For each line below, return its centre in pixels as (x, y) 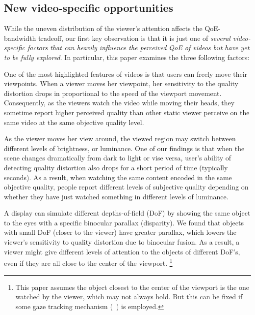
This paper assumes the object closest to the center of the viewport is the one (132, 287)
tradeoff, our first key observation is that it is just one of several (134, 38)
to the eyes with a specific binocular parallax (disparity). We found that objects (124, 222)
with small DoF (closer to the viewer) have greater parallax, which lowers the (120, 232)
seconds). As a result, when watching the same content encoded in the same (118, 177)
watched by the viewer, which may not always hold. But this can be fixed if (129, 297)
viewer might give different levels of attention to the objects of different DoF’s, (122, 251)
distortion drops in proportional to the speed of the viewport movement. (113, 93)
